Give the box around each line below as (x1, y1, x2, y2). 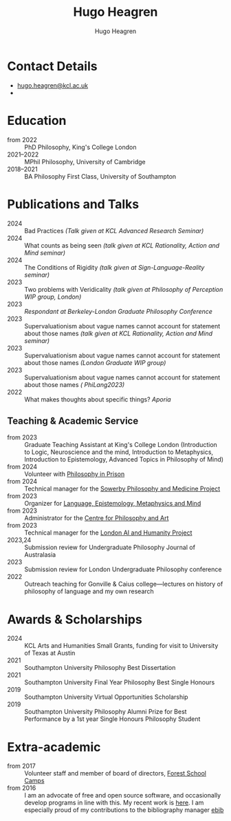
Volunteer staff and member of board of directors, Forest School (24, 769, 207, 778)
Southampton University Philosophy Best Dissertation (24, 664, 176, 672)
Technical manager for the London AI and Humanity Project (24, 528, 192, 537)
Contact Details (7, 58, 98, 74)
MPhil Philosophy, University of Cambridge (24, 157, 146, 166)
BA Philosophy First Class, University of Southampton (24, 172, 177, 180)
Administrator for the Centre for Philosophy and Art (24, 514, 169, 522)
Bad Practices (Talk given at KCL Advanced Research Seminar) (24, 226, 204, 235)
